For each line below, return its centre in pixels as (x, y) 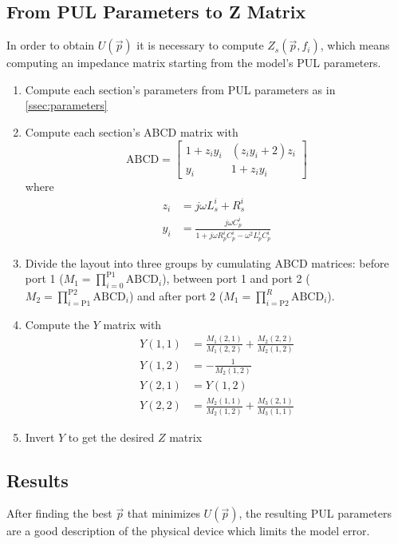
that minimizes (164, 513)
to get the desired (111, 437)
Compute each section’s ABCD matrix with (132, 131)
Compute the (57, 324)
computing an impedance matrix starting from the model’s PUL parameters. (194, 63)
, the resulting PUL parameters (315, 513)
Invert (40, 437)
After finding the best (59, 513)
